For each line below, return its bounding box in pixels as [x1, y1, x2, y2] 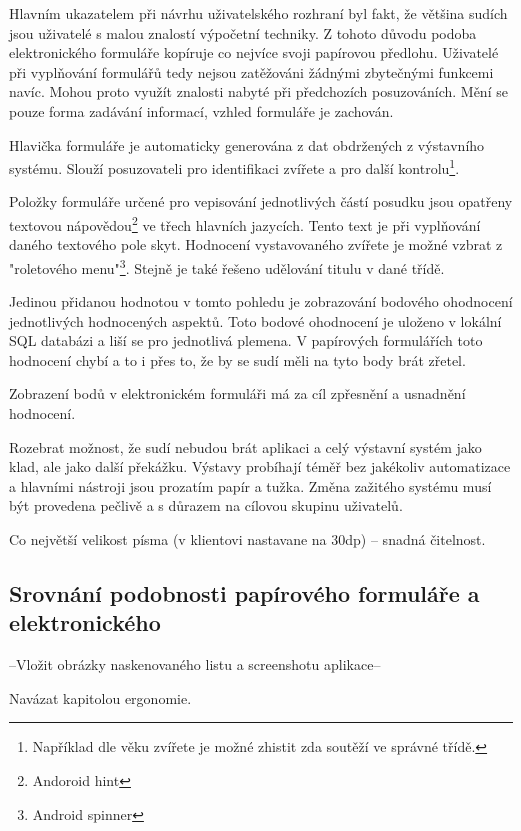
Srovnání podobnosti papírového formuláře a [9, 578, 480, 609]
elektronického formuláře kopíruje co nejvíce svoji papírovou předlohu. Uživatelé [9, 42, 499, 63]
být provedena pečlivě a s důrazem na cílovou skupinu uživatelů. [9, 495, 403, 516]
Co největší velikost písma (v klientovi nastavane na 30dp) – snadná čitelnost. [9, 529, 486, 550]
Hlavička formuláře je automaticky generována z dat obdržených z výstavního [9, 134, 485, 155]
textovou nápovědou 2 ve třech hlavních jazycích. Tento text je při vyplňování [9, 212, 481, 235]
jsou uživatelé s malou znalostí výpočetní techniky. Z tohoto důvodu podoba [9, 22, 477, 43]
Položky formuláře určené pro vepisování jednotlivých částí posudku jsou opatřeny [9, 191, 513, 212]
